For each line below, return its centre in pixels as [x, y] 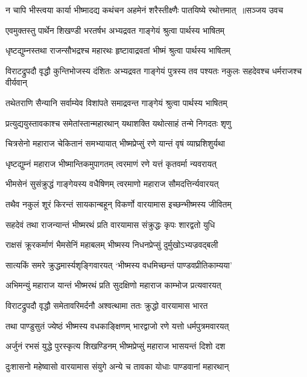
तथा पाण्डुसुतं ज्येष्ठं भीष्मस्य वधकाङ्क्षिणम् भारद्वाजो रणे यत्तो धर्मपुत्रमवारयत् [117, 325]
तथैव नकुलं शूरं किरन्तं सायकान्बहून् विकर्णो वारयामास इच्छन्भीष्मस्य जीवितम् [119, 204]
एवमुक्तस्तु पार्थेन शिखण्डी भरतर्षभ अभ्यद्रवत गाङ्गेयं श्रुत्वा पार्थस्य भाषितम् [115, 30]
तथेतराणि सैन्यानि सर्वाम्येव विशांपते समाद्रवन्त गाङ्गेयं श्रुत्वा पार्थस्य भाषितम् [116, 102]
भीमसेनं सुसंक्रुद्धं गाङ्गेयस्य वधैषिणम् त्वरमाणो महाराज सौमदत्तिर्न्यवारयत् [112, 184]
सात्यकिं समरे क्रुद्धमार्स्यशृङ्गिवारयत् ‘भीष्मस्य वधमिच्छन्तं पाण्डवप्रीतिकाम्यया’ [119, 265]
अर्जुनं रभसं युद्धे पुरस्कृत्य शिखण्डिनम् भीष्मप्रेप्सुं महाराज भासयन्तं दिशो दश [116, 346]
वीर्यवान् [16, 82]
